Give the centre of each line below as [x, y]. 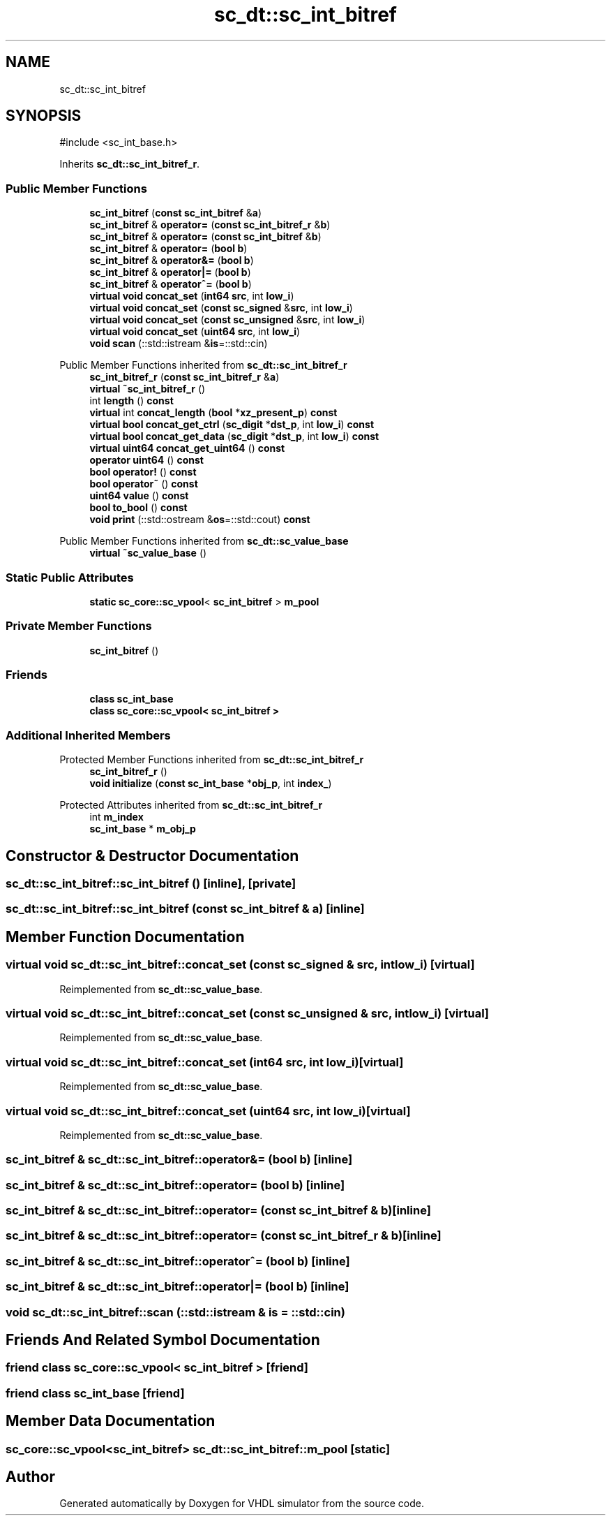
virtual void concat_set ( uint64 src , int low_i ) [195, 332]
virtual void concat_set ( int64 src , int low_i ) [192, 296]
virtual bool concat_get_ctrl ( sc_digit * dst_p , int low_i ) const [232, 425]
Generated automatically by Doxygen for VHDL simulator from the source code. [242, 1504]
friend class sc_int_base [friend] [95, 1393]
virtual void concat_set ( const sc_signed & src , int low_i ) [221, 308]
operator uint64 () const [146, 460]
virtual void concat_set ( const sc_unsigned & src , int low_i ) [227, 320]
